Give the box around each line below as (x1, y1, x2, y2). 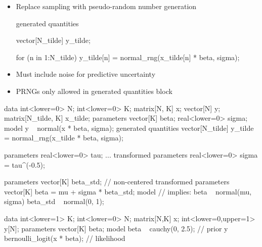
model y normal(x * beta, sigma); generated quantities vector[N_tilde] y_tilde (4, 122, 254, 133)
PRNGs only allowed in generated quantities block (16, 85, 172, 96)
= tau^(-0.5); (4, 159, 45, 170)
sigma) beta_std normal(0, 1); (4, 196, 104, 207)
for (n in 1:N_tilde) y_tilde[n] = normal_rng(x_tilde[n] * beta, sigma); (16, 52, 240, 62)
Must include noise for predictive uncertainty (16, 69, 156, 79)
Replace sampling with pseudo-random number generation (16, 1, 197, 11)
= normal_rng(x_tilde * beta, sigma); (4, 132, 123, 143)
